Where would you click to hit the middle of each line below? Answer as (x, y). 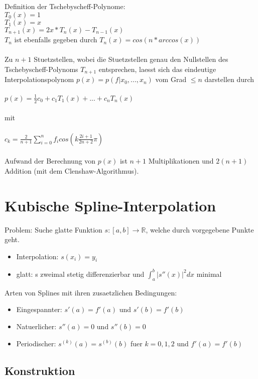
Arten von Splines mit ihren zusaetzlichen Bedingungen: (91, 292)
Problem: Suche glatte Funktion (53, 229)
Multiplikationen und (181, 161)
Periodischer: (36, 343)
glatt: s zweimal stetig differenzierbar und (80, 274)
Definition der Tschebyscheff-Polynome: (65, 6)
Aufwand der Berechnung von (50, 161)
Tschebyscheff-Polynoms (41, 69)
